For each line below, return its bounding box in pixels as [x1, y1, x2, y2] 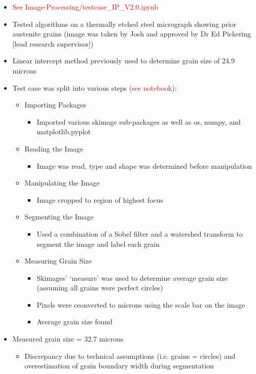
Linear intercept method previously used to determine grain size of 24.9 [12, 55, 235, 66]
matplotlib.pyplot [36, 126, 91, 137]
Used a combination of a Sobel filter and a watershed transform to [36, 228, 243, 239]
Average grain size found [36, 316, 113, 327]
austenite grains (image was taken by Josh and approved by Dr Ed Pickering [12, 28, 251, 39]
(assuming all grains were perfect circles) [36, 282, 163, 293]
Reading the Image [24, 143, 84, 154]
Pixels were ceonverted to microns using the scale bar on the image [36, 299, 245, 310]
